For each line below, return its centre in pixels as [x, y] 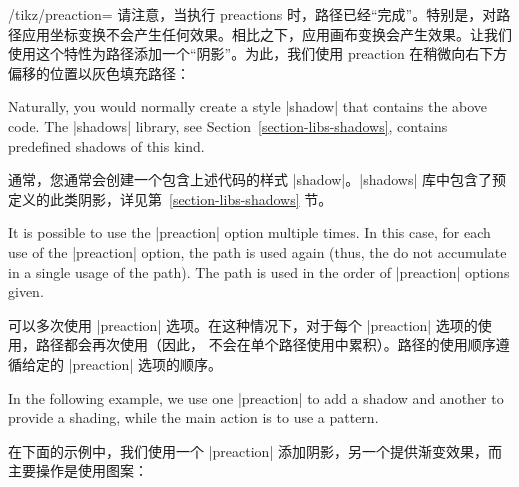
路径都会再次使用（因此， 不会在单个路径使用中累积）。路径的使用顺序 [265, 344]
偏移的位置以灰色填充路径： [99, 72]
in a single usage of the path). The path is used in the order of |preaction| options [259, 271]
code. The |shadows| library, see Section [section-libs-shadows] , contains [228, 125]
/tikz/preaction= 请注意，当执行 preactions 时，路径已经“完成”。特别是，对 [252, 14]
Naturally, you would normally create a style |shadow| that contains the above [248, 106]
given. [26, 291]
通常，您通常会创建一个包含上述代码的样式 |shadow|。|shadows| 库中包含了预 [257, 179]
